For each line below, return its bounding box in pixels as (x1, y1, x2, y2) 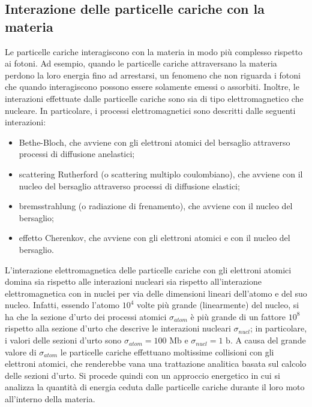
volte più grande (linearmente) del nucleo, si (137, 299, 299, 311)
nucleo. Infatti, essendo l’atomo (5, 299, 120, 311)
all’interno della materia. (5, 393, 95, 405)
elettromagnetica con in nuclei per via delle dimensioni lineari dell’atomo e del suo (5, 287, 307, 299)
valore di (5, 345, 37, 358)
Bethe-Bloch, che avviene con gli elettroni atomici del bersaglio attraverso (19, 135, 290, 148)
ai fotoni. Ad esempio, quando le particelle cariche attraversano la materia (5, 57, 277, 70)
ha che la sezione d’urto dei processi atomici (5, 310, 167, 322)
